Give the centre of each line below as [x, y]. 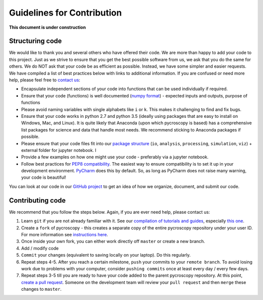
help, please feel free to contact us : [45, 80]
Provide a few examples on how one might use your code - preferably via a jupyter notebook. [115, 157]
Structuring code [35, 41]
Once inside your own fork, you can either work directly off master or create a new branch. [113, 242]
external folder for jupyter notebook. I [59, 150]
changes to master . [41, 289]
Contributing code [37, 200]
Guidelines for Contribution [65, 13]
